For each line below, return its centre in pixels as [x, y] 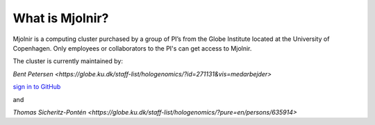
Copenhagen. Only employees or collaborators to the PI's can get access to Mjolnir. [132, 48]
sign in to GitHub [37, 87]
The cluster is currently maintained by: [68, 61]
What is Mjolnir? [61, 18]
